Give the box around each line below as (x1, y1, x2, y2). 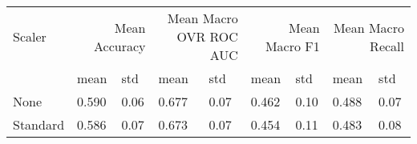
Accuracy (94, 36, 146, 55)
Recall (370, 36, 404, 55)
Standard (13, 115, 65, 134)
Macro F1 (265, 36, 320, 55)
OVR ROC (176, 27, 238, 46)
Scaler (13, 27, 47, 46)
